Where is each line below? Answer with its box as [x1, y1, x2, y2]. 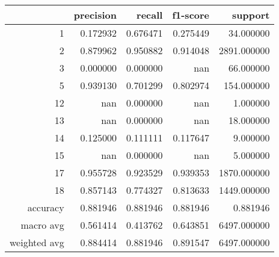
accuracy [27, 200, 64, 214]
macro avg [20, 218, 64, 232]
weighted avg [10, 235, 64, 249]
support [232, 8, 270, 22]
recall [136, 8, 163, 22]
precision [73, 8, 117, 22]
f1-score [172, 8, 210, 22]
